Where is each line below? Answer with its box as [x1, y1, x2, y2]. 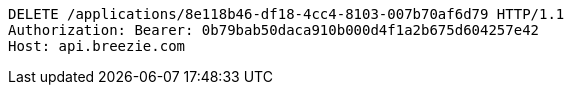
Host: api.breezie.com [8, 38, 186, 54]
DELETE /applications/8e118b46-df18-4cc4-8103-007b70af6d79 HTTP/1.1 [8, 6, 565, 22]
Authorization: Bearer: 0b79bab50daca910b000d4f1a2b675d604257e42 [8, 22, 540, 38]
